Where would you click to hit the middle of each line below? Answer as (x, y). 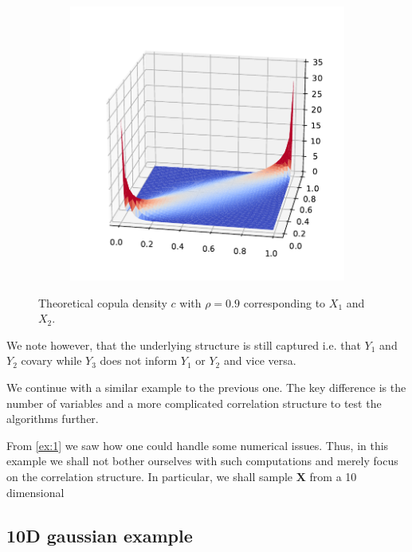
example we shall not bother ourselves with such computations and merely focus (202, 461)
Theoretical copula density (103, 302)
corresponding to (284, 302)
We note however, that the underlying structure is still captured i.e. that (184, 345)
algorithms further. (53, 419)
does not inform (139, 360)
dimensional (35, 492)
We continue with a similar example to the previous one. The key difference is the (206, 387)
